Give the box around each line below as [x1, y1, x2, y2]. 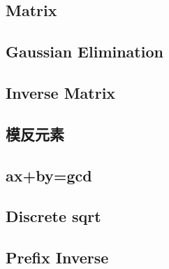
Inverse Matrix [6, 81, 116, 103]
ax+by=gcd [6, 164, 92, 186]
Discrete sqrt [6, 205, 101, 227]
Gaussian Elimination [6, 41, 163, 62]
